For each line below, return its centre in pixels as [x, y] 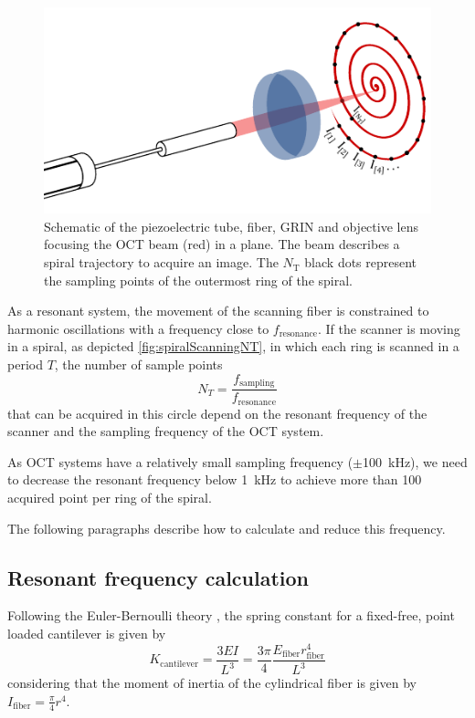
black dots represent [361, 262]
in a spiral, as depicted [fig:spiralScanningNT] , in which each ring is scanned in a [233, 346]
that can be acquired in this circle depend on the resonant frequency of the [217, 413]
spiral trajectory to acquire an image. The [161, 262]
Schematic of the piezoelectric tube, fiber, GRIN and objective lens [231, 226]
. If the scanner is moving [389, 328]
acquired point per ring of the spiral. [110, 497]
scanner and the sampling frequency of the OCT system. [166, 431]
